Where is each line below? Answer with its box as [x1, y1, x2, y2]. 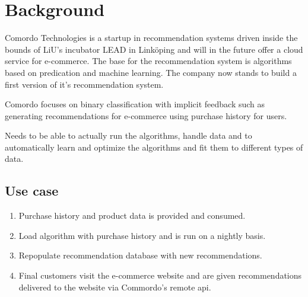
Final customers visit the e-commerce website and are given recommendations [18, 269, 302, 282]
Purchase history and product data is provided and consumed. [18, 209, 246, 222]
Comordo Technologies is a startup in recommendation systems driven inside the [5, 31, 298, 44]
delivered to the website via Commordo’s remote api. [18, 280, 211, 293]
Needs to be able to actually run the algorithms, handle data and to [5, 129, 252, 142]
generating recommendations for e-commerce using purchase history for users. [5, 109, 287, 122]
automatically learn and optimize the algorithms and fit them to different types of [5, 140, 303, 153]
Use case [5, 181, 59, 200]
